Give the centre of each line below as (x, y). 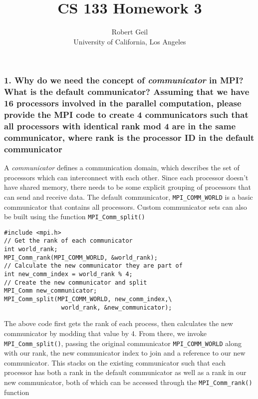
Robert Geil (130, 32)
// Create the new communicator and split (76, 282)
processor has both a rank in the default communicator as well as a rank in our (125, 372)
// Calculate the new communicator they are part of (93, 266)
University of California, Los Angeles (130, 41)
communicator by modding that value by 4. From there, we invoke (105, 333)
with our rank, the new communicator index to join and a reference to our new (125, 353)
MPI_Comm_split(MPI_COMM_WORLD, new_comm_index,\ (88, 299)
